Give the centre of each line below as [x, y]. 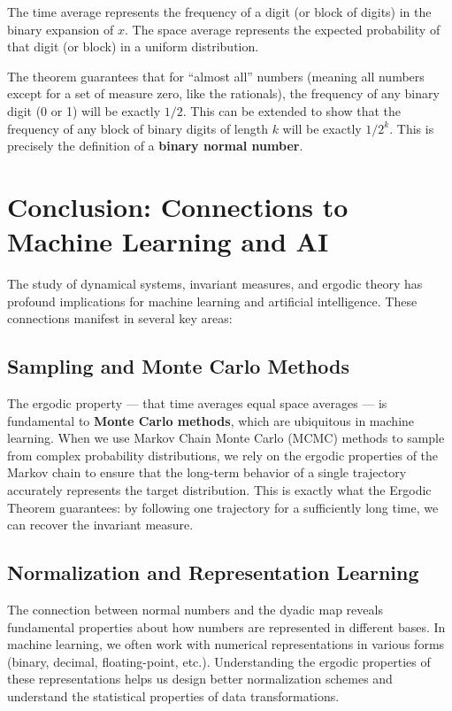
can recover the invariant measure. [100, 525]
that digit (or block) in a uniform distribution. [133, 46]
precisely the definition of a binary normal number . [155, 146]
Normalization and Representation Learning [213, 572]
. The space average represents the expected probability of [283, 29]
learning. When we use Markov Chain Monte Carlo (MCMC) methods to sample [226, 438]
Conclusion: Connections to [178, 206]
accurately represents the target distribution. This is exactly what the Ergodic [219, 490]
